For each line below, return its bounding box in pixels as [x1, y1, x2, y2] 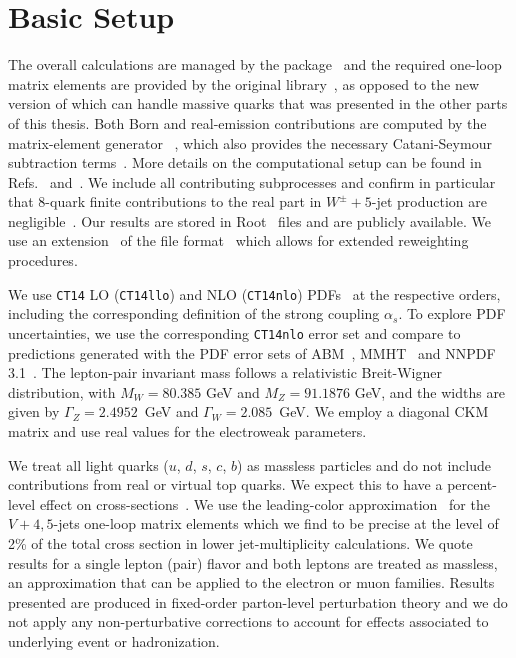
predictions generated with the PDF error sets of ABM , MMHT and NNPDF [8, 342, 496, 363]
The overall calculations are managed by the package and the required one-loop [8, 54, 502, 75]
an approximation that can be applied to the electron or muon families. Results [8, 572, 495, 593]
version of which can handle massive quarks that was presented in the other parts [8, 93, 508, 114]
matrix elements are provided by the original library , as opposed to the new [8, 73, 480, 94]
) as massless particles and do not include [236, 454, 492, 475]
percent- [447, 474, 497, 495]
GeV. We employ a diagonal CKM [279, 401, 489, 422]
